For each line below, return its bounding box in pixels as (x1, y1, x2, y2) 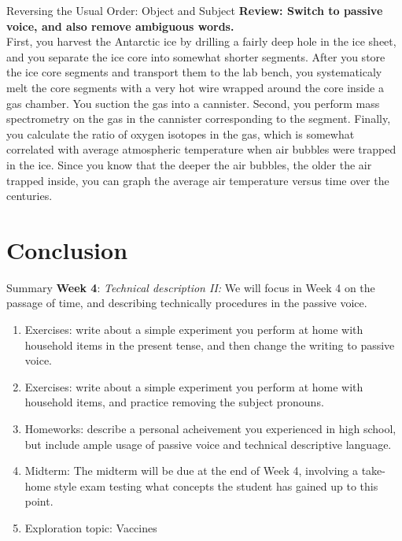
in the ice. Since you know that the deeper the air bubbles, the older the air (6, 156, 372, 172)
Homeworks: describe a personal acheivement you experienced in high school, (24, 421, 396, 436)
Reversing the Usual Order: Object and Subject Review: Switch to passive (6, 2, 383, 18)
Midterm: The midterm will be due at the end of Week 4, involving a (24, 462, 358, 479)
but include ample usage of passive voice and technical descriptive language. (24, 435, 392, 452)
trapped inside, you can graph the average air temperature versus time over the (6, 172, 389, 188)
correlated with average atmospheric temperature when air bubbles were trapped (6, 141, 396, 157)
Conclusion (6, 233, 128, 265)
